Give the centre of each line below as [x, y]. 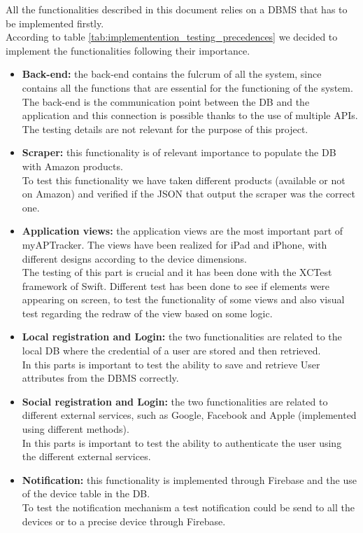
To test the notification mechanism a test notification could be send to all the [188, 507]
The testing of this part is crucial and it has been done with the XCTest [177, 272]
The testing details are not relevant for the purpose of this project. [165, 129]
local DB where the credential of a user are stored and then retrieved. [171, 351]
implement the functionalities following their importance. [128, 50]
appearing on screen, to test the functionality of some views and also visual [183, 299]
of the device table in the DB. [86, 493]
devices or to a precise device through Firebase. [124, 521]
